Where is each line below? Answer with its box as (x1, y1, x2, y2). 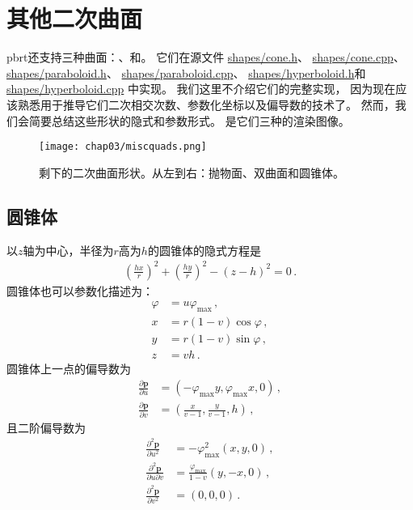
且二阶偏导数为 (6, 419, 86, 436)
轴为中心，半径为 (23, 241, 114, 258)
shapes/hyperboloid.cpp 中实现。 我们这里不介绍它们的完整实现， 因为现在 (6, 80, 396, 97)
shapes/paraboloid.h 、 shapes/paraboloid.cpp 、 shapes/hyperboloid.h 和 (6, 64, 366, 81)
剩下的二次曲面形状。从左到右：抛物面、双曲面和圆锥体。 (39, 164, 344, 181)
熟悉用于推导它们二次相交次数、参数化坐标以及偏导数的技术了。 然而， (17, 96, 395, 113)
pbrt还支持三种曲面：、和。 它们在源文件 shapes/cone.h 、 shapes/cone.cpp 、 (6, 49, 405, 66)
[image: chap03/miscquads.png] (39, 141, 207, 153)
